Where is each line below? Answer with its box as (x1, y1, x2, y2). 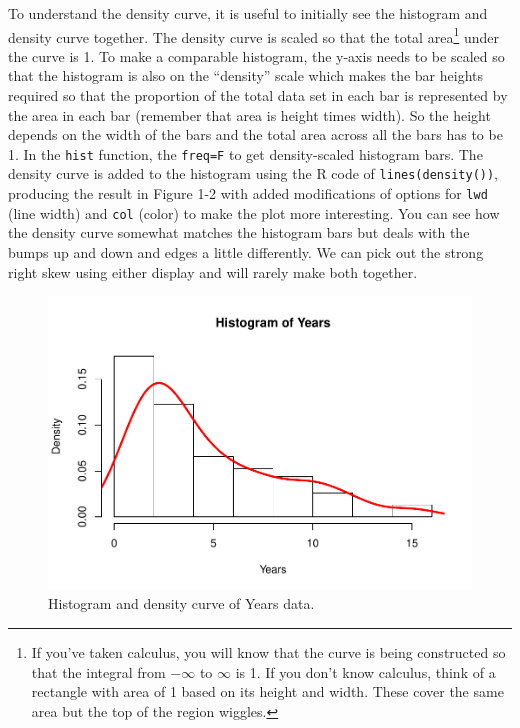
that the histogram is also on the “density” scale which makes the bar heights (8, 65, 484, 86)
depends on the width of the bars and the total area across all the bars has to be (8, 124, 503, 145)
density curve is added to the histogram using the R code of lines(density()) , (8, 163, 499, 184)
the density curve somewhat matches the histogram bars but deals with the (8, 222, 470, 243)
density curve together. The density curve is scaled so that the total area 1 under (8, 23, 499, 47)
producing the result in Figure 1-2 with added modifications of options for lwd (8, 183, 488, 204)
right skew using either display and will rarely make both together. (8, 261, 418, 282)
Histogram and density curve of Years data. (48, 593, 315, 614)
